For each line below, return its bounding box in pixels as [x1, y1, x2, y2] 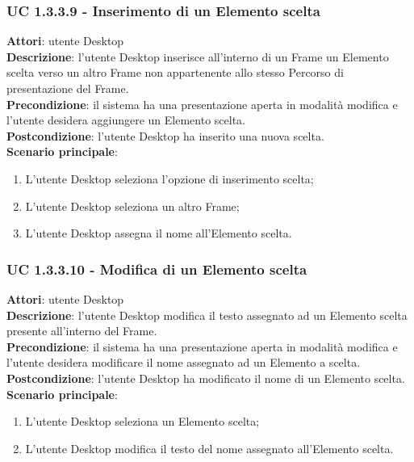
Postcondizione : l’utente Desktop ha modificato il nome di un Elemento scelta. [6, 369, 405, 386]
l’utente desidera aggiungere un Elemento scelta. [6, 111, 245, 128]
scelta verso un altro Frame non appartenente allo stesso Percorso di [6, 64, 344, 81]
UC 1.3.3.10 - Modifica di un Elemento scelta [6, 258, 307, 279]
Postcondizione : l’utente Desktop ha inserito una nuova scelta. [6, 127, 324, 144]
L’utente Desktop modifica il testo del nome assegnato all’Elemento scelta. [25, 439, 394, 456]
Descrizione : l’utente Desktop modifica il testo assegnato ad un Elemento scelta [6, 306, 408, 323]
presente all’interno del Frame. [6, 322, 157, 339]
